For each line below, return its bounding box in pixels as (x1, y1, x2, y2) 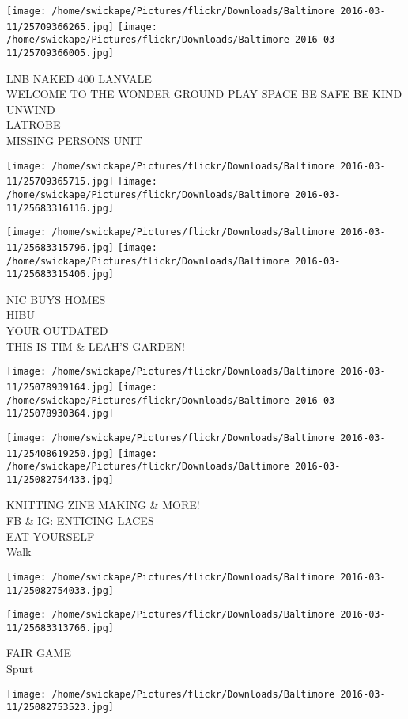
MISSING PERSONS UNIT (6, 132, 142, 148)
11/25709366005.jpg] (6, 47, 115, 59)
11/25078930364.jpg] (6, 408, 115, 420)
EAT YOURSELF (6, 527, 95, 544)
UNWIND (6, 101, 55, 117)
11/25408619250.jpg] (6, 447, 115, 459)
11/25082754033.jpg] (6, 584, 115, 596)
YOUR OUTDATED (6, 322, 108, 339)
